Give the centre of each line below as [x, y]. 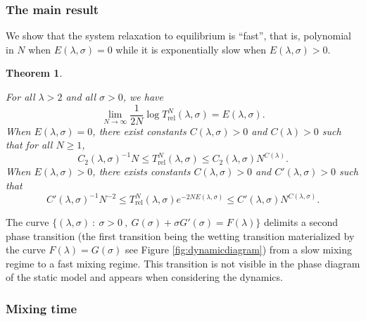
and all [81, 96]
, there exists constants [141, 171]
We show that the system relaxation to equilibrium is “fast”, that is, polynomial [178, 36]
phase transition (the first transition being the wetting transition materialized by [180, 235]
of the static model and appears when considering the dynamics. [144, 277]
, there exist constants [139, 131]
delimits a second [301, 222]
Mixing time [42, 308]
